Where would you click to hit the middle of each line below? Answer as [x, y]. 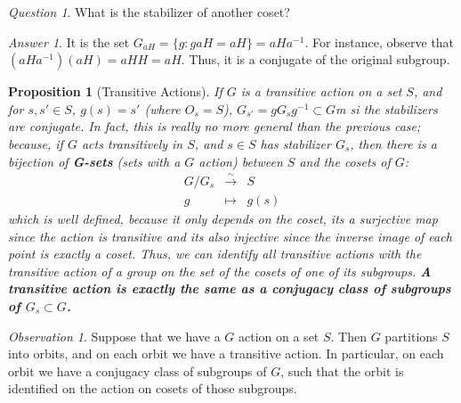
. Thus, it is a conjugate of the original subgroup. [315, 59]
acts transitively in [132, 143]
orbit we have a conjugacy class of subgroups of [137, 370]
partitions [411, 336]
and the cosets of [345, 161]
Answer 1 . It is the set [69, 41]
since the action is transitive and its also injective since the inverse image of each [230, 236]
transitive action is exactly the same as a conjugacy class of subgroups [230, 288]
